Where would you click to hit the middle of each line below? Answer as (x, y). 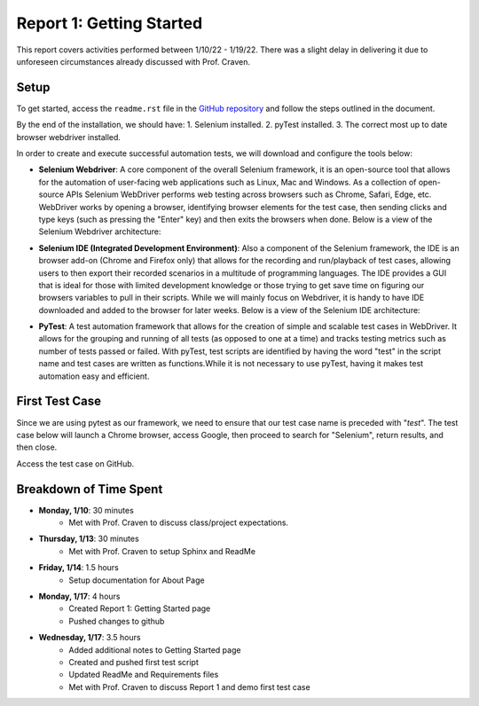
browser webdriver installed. (69, 137)
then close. (37, 447)
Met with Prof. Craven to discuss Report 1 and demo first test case (189, 686)
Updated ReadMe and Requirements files (144, 675)
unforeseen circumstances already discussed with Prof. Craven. (133, 61)
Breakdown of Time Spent (90, 489)
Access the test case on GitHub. (75, 463)
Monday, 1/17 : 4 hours (79, 596)
